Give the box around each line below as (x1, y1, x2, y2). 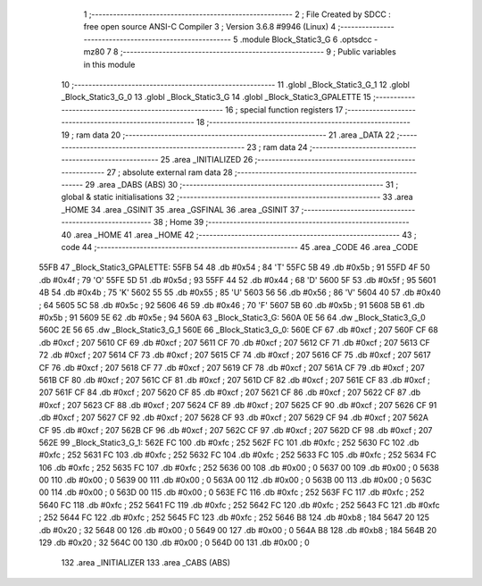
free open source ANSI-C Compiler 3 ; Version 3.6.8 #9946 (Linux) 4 (83, 21, 337, 32)
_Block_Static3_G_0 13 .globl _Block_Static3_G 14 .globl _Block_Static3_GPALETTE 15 (61, 92, 372, 103)
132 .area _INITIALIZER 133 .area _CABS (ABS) (61, 557, 231, 568)
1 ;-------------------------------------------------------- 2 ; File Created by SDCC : (83, 9, 392, 20)
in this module (83, 59, 136, 70)
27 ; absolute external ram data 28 (106, 166, 233, 178)
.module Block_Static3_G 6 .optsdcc (239, 34, 372, 45)
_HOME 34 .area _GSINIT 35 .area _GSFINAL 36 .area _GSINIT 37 (61, 204, 300, 214)
